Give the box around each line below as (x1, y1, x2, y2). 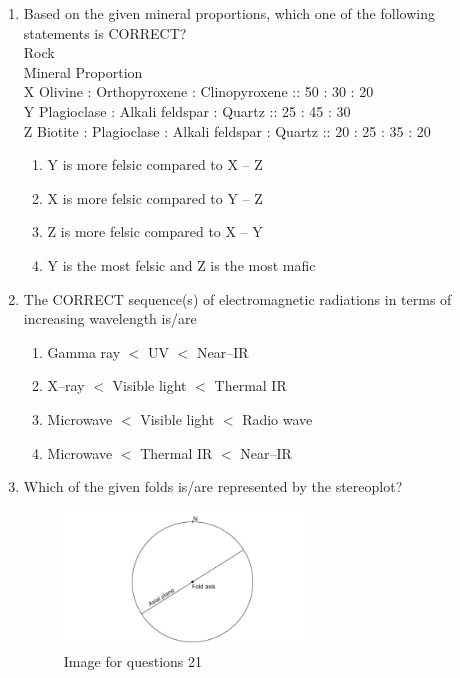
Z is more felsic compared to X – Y (47, 221, 263, 242)
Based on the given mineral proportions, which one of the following (23, 3, 435, 23)
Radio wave (242, 408, 313, 429)
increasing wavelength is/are (23, 308, 197, 329)
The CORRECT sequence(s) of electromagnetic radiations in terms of (23, 288, 452, 309)
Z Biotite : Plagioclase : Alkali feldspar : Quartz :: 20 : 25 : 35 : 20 (23, 120, 431, 141)
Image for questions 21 (63, 650, 203, 671)
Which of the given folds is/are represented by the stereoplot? (23, 476, 403, 497)
